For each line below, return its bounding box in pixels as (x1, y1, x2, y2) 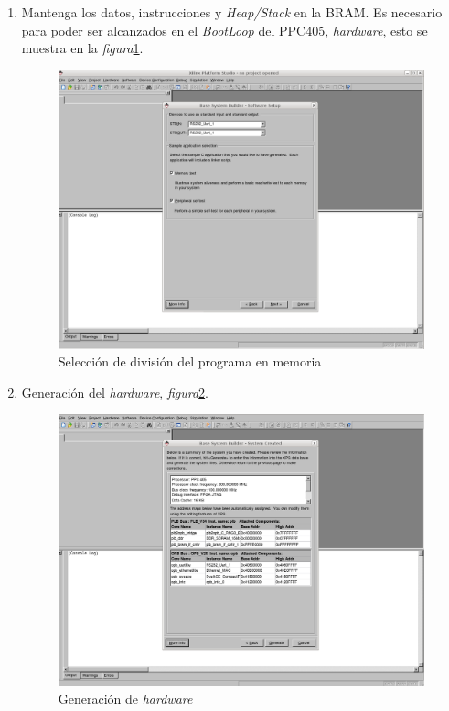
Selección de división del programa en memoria (58, 352, 322, 371)
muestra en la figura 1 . (21, 38, 144, 58)
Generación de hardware (58, 689, 193, 708)
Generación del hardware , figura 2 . (21, 382, 209, 401)
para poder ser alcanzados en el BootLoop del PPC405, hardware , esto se (21, 20, 428, 39)
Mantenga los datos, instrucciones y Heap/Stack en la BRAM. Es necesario (21, 3, 443, 21)
